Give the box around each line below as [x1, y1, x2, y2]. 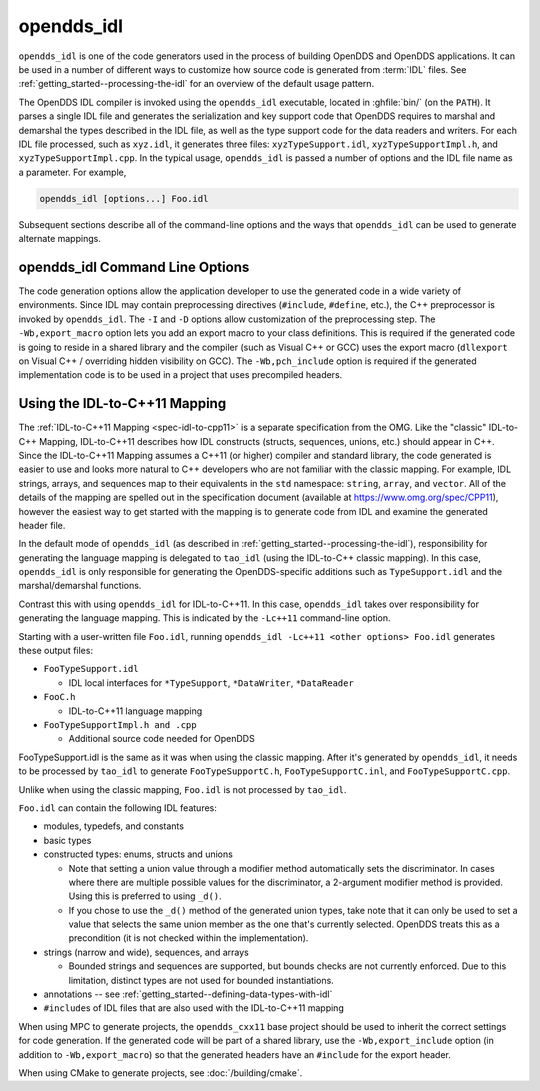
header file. [18, 519, 66, 531]
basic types [43, 834, 92, 846]
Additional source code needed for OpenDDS [68, 733, 255, 745]
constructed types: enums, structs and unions [43, 848, 234, 860]
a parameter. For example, [18, 166, 127, 178]
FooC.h [43, 691, 76, 703]
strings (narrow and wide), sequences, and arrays [43, 946, 249, 958]
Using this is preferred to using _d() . [68, 890, 222, 902]
